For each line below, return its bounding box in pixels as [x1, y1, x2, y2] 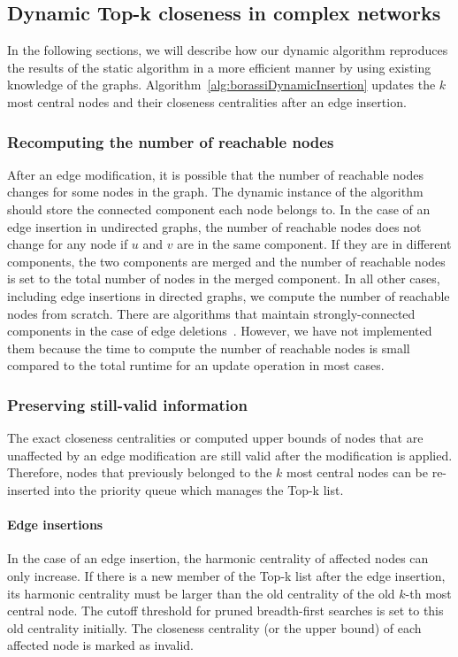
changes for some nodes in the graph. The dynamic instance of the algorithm [7, 182, 424, 201]
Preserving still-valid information [7, 393, 248, 415]
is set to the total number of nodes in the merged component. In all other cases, [7, 269, 440, 288]
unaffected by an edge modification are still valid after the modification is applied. [7, 445, 453, 464]
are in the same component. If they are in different [177, 235, 452, 253]
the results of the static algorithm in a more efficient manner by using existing [7, 58, 431, 76]
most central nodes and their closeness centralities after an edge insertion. [7, 92, 407, 111]
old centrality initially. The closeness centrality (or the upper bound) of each [7, 618, 422, 637]
